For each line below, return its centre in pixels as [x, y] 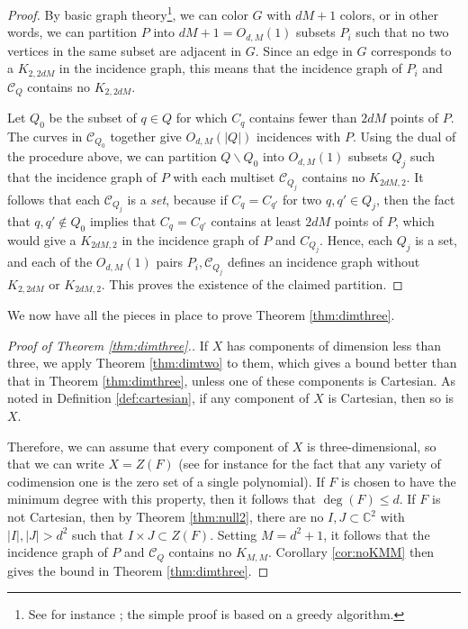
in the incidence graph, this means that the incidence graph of [230, 68]
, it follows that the [377, 534]
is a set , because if [177, 199]
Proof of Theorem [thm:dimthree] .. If [108, 345]
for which [202, 118]
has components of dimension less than [333, 345]
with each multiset [224, 177]
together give [146, 136]
